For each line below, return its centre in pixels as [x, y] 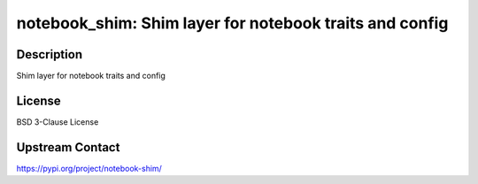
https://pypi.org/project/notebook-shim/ [89, 168]
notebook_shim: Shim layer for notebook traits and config [232, 23]
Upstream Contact [68, 147]
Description [50, 54]
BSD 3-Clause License [58, 122]
